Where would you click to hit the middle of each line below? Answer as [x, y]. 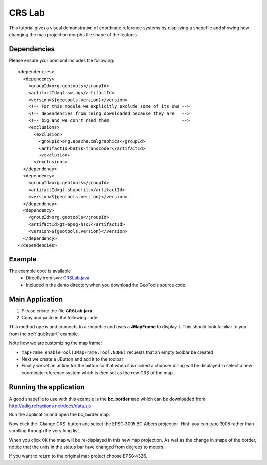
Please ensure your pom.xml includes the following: [62, 60]
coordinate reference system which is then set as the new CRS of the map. [98, 373]
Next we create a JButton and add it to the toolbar [72, 359]
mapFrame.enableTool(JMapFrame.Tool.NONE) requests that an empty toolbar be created [117, 352]
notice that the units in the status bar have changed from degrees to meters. [87, 447]
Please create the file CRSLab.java [57, 311]
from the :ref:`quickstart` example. [44, 334]
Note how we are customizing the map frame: [56, 343]
